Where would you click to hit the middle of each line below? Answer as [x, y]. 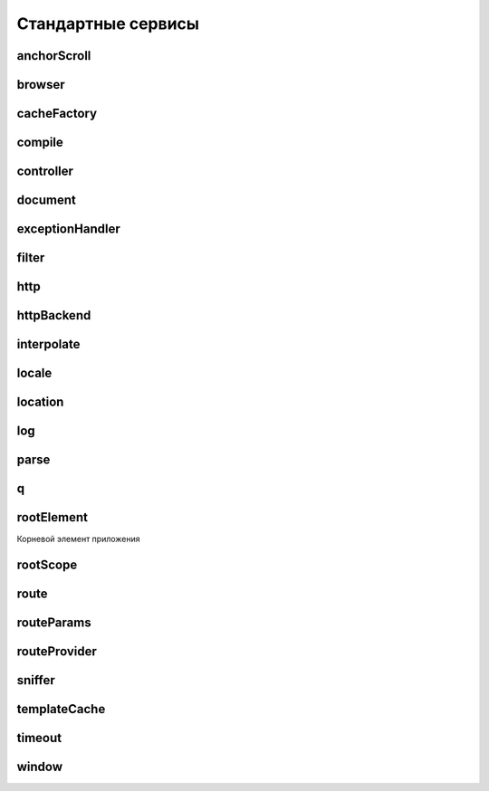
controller [45, 172]
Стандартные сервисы [108, 24]
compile [40, 143]
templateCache [61, 709]
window [40, 767]
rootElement [52, 517]
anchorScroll [54, 56]
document [46, 200]
